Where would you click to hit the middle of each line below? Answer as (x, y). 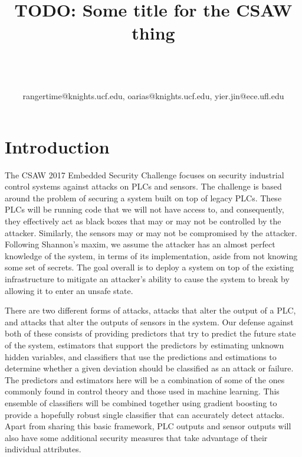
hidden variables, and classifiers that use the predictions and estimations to (141, 356)
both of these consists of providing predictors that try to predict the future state (150, 333)
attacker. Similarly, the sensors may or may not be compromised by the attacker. (151, 232)
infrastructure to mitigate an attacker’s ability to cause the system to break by (147, 278)
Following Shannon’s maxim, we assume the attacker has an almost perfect (140, 244)
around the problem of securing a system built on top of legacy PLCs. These (143, 198)
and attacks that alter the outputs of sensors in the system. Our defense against (149, 321)
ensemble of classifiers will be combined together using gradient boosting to (141, 402)
